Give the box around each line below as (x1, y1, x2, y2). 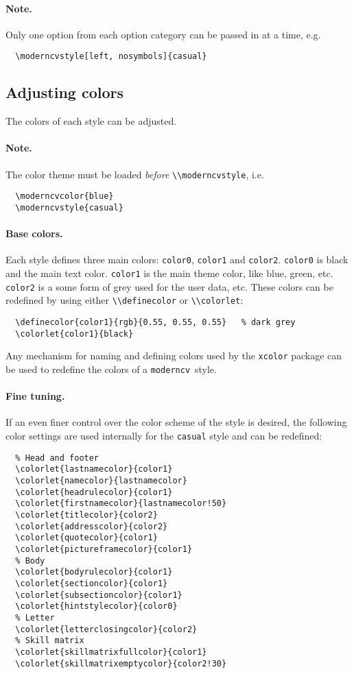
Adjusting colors (5, 82, 124, 103)
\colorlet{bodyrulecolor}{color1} (15, 567, 173, 577)
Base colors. (5, 226, 63, 241)
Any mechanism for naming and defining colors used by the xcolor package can (5, 348, 342, 363)
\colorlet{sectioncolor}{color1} (15, 578, 168, 588)
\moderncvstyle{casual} (15, 202, 123, 213)
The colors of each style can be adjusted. (5, 114, 177, 128)
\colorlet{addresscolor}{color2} (15, 521, 168, 531)
